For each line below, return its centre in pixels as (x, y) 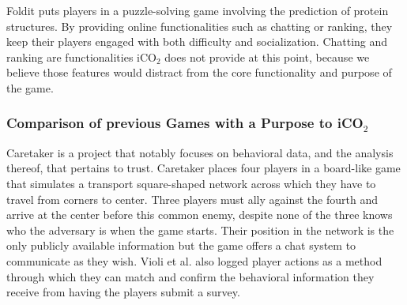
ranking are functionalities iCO (81, 56)
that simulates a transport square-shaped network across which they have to (191, 183)
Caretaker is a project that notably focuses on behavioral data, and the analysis (200, 152)
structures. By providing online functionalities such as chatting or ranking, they (200, 26)
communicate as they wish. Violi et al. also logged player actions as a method (194, 260)
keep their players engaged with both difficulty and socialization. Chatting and (197, 41)
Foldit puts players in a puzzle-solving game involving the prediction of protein (198, 10)
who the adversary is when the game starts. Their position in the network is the (200, 230)
